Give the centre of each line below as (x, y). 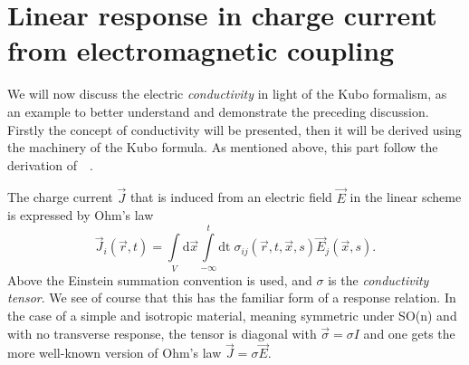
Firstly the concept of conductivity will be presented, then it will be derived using (234, 129)
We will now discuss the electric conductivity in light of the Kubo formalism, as (227, 94)
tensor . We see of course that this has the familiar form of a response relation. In (232, 298)
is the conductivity (378, 279)
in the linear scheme (406, 197)
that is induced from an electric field (231, 197)
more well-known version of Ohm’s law (115, 353)
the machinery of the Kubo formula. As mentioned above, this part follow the (223, 147)
